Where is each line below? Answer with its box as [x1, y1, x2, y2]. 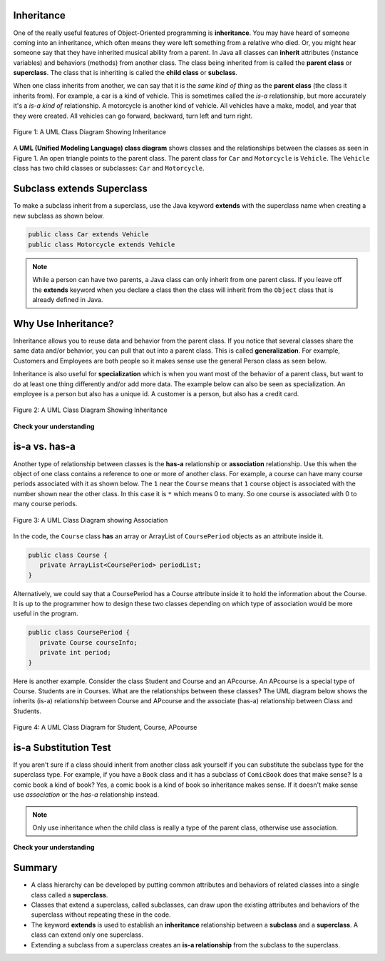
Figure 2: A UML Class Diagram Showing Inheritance [13, 406, 168, 414]
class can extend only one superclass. [31, 930, 144, 939]
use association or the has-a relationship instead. [13, 790, 160, 799]
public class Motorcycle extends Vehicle [28, 240, 175, 248]
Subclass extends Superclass [13, 183, 148, 195]
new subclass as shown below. [13, 211, 105, 220]
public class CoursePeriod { [28, 628, 130, 637]
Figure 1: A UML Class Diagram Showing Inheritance [13, 128, 167, 136]
